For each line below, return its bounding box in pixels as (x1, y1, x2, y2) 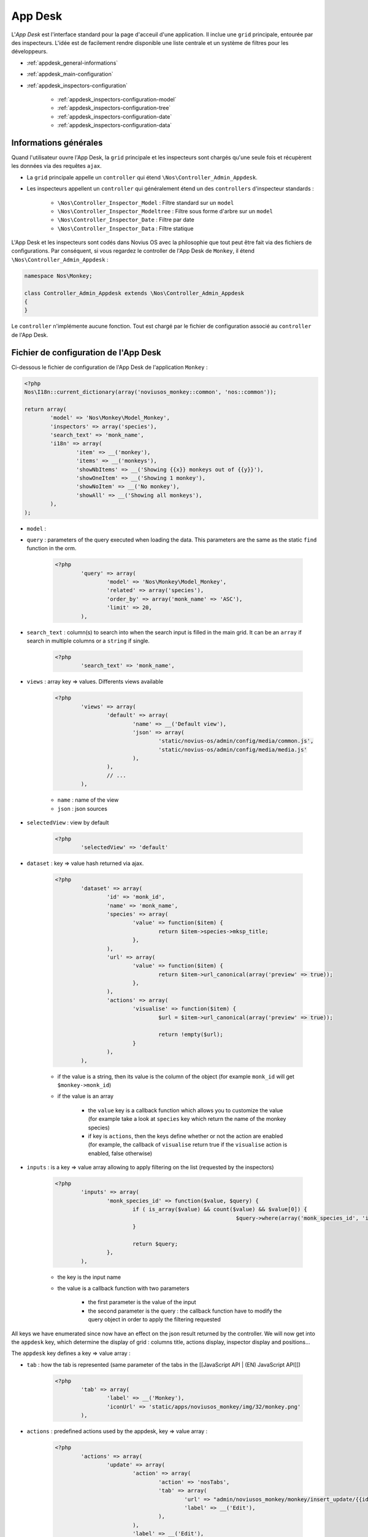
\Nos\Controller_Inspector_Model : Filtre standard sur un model (57, 199, 234, 206)
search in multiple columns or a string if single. (26, 637, 150, 645)
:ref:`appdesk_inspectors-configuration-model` (57, 95, 177, 103)
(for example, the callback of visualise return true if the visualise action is (88, 1141, 288, 1148)
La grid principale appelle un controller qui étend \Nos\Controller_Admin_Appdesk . (26, 173, 258, 181)
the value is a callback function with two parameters (57, 1284, 190, 1292)
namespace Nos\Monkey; (24, 272, 93, 279)
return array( (24, 406, 67, 413)
